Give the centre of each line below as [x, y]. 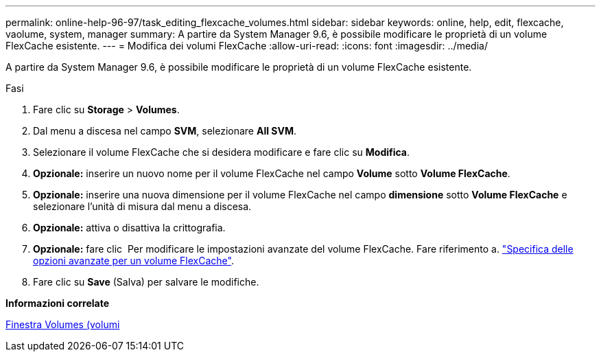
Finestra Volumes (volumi [63, 324]
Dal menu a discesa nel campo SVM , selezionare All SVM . [165, 131]
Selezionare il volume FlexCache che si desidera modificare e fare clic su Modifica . [222, 152]
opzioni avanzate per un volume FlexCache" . [133, 261]
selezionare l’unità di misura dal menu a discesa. [142, 206]
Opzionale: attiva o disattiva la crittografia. [129, 228]
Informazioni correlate [58, 303]
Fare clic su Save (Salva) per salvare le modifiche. [146, 282]
